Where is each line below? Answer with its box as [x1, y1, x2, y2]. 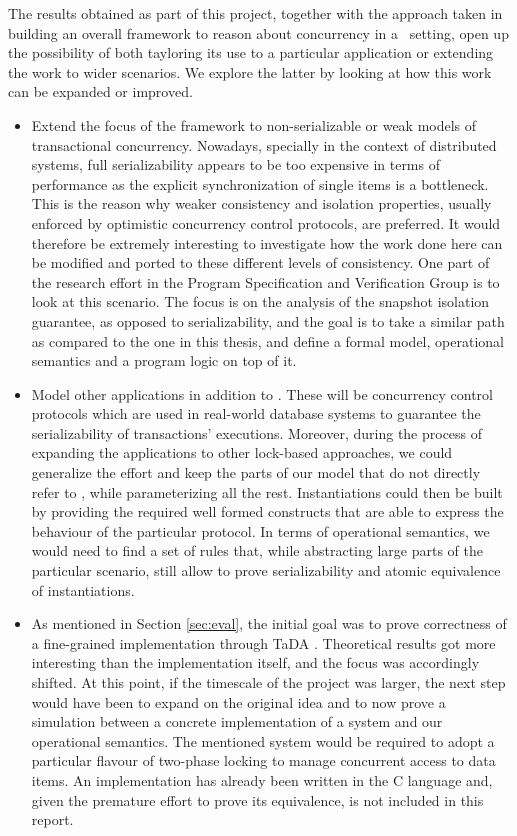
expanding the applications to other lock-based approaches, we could [31, 442, 453, 463]
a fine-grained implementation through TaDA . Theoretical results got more [31, 632, 496, 653]
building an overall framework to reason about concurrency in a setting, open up [8, 22, 509, 43]
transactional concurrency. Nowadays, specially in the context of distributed [31, 134, 497, 155]
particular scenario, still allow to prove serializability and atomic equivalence [31, 560, 501, 581]
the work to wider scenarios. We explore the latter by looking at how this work [8, 61, 492, 82]
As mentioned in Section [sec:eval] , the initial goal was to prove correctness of [31, 613, 507, 634]
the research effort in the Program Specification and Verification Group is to [31, 271, 500, 292]
